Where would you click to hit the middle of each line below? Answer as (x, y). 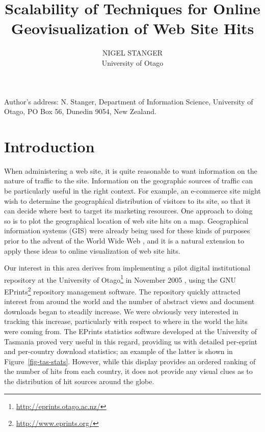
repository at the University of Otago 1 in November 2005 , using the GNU (120, 279)
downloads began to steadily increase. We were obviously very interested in (121, 311)
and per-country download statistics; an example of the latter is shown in (118, 351)
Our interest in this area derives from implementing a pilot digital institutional (127, 268)
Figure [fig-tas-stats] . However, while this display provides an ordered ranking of (130, 361)
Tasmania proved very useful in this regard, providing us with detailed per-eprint (131, 341)
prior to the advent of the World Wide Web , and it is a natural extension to (124, 240)
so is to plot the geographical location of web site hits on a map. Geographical (126, 220)
